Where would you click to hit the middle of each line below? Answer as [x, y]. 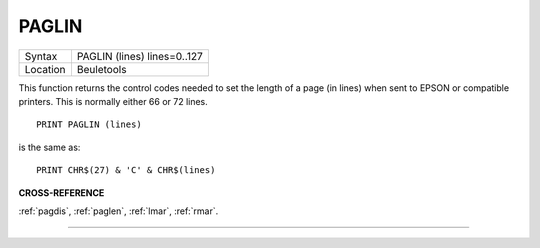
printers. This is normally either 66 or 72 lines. [113, 101]
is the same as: [49, 147]
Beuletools [101, 69]
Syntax [41, 56]
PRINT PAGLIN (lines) [89, 124]
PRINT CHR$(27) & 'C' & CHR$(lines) [126, 170]
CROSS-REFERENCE [61, 192]
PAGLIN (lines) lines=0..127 [140, 56]
